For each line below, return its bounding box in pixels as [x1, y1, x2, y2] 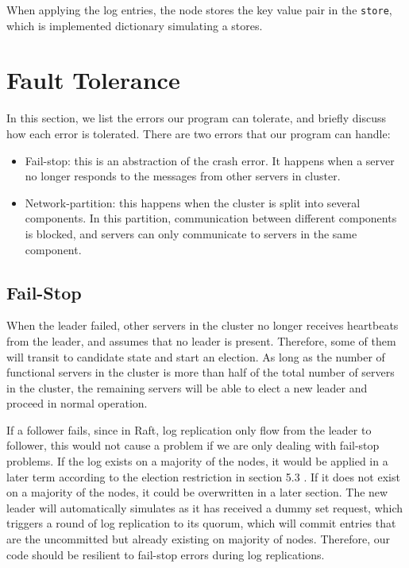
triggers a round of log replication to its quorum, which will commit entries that [6, 515, 396, 531]
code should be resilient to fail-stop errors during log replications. [6, 546, 325, 562]
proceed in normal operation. [6, 395, 148, 412]
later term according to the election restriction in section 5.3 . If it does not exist [6, 468, 400, 485]
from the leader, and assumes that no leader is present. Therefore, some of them [6, 332, 396, 349]
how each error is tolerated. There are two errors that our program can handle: [6, 125, 391, 141]
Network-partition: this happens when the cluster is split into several [25, 194, 361, 211]
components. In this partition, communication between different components [25, 210, 397, 226]
